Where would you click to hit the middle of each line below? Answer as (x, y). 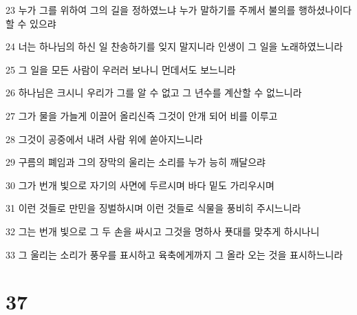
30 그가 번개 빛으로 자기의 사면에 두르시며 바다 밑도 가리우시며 (140, 185)
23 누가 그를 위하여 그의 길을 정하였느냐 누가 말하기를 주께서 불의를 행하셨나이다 (179, 10)
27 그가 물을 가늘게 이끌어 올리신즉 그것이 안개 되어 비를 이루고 (142, 115)
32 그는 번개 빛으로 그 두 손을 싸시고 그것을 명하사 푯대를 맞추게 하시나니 (163, 231)
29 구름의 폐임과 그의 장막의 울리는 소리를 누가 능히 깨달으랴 (136, 162)
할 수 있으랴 (31, 23)
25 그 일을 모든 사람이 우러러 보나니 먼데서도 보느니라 (121, 69)
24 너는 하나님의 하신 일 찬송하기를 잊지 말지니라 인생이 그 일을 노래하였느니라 (174, 46)
